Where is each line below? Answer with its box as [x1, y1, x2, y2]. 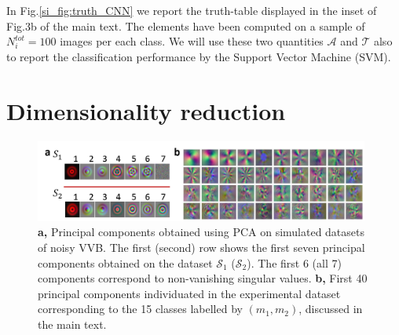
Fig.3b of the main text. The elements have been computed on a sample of [6, 17, 365, 34]
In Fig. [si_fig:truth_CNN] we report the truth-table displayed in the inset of [6, 2, 377, 18]
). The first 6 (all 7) [247, 254, 342, 271]
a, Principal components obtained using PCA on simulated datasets [38, 224, 365, 240]
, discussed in [298, 300, 363, 317]
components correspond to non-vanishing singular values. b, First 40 [38, 270, 368, 286]
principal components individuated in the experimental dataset [38, 285, 341, 301]
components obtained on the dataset [38, 254, 213, 271]
